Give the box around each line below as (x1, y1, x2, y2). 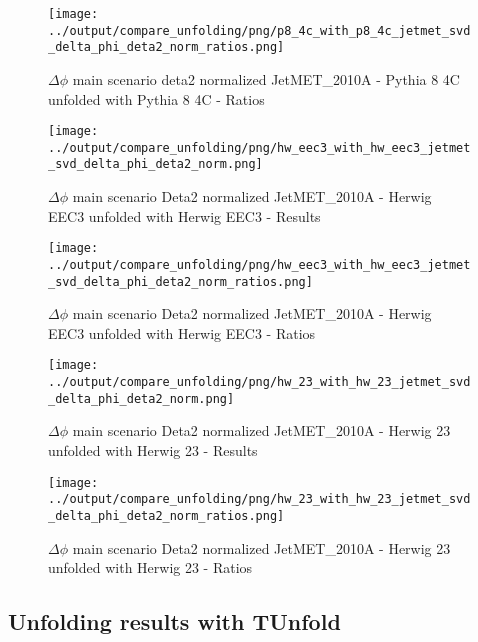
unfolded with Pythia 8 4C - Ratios (48, 88, 265, 109)
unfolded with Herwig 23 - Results (48, 440, 258, 461)
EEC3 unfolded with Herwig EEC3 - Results (48, 205, 321, 226)
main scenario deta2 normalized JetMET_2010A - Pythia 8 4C (72, 68, 460, 89)
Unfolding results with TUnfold (8, 606, 341, 637)
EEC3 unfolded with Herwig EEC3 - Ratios (48, 322, 316, 343)
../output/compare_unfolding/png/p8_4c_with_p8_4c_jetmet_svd (48, 23, 471, 38)
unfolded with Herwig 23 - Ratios (48, 557, 253, 578)
